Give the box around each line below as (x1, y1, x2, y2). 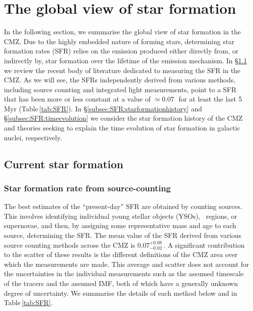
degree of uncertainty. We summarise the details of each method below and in (4, 287, 237, 298)
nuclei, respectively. (4, 132, 62, 142)
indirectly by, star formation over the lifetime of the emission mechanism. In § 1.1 (4, 55, 247, 65)
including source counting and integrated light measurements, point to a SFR (4, 84, 237, 94)
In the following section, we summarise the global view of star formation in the (4, 26, 241, 37)
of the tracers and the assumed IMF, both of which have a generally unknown (4, 278, 238, 288)
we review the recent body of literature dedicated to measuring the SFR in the (4, 65, 241, 75)
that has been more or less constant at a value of (4, 94, 151, 104)
